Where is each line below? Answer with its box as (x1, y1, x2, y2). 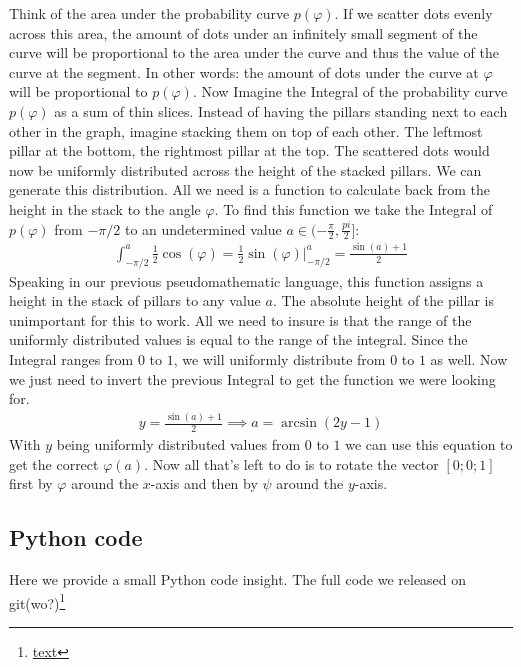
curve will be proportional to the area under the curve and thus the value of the (9, 42, 499, 63)
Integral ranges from (9, 348, 134, 369)
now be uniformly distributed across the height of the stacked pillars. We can (9, 159, 482, 180)
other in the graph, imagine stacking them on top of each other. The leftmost (9, 120, 483, 141)
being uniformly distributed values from (56, 433, 301, 454)
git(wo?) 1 (9, 589, 66, 613)
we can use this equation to (345, 433, 513, 454)
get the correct (9, 453, 99, 474)
